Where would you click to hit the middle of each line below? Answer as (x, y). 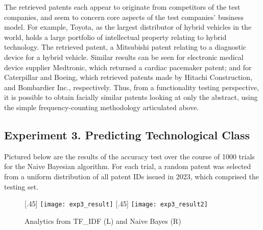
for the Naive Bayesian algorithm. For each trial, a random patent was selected (128, 166)
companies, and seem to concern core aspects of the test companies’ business (124, 17)
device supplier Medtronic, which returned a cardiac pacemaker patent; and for (128, 67)
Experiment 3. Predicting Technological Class (127, 134)
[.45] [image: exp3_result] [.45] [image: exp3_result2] (116, 204)
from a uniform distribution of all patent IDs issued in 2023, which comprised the (131, 176)
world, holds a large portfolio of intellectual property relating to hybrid (115, 37)
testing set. (21, 186)
